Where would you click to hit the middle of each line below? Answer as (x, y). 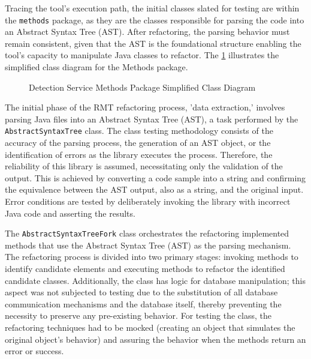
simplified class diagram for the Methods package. (96, 67)
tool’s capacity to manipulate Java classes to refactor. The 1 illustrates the (142, 55)
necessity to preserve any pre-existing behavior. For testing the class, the (138, 315)
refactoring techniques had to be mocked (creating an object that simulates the (150, 327)
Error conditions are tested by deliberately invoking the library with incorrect (148, 201)
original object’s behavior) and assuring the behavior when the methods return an (155, 339)
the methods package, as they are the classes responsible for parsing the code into (155, 20)
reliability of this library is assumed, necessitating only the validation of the (144, 166)
